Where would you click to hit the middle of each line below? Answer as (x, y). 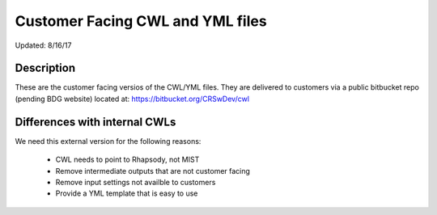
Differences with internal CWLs (95, 122)
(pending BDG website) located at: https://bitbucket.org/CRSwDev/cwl (132, 99)
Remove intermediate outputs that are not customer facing (153, 171)
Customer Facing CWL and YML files (141, 21)
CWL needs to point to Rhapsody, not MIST (127, 160)
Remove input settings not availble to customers (136, 182)
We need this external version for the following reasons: (108, 141)
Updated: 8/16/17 (43, 45)
